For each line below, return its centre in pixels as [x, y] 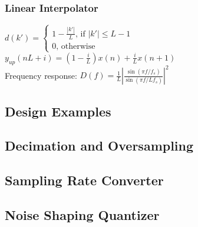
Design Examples [58, 111]
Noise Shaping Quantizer [82, 214]
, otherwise [76, 46]
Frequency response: [41, 75]
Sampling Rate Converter [84, 180]
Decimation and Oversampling [99, 146]
